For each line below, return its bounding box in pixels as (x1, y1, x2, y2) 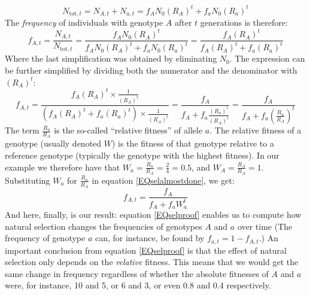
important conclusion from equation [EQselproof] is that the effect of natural (5, 244, 287, 256)
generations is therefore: (200, 16, 288, 28)
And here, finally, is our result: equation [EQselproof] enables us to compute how (5, 208, 302, 220)
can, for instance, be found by (95, 232, 205, 244)
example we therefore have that (5, 160, 120, 173)
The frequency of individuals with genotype (5, 16, 163, 28)
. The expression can (229, 52, 305, 65)
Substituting (5, 174, 50, 186)
